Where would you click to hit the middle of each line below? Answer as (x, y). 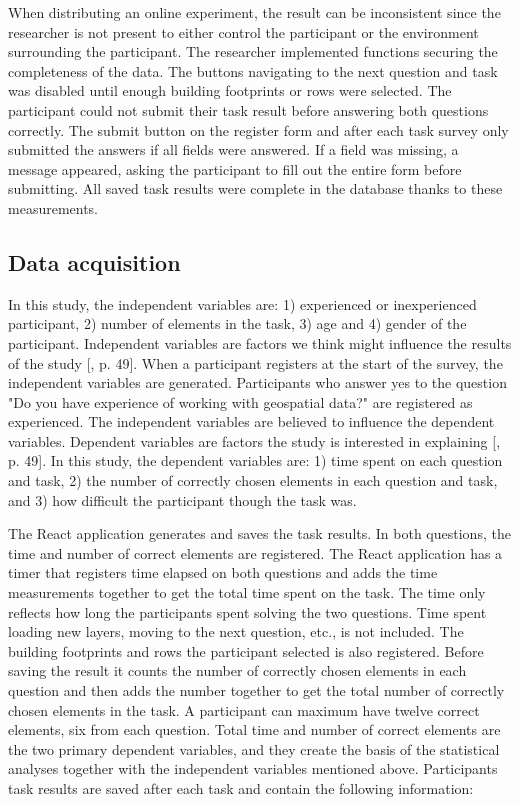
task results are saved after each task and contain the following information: (241, 787)
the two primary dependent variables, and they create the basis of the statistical (254, 748)
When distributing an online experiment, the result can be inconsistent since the (254, 12)
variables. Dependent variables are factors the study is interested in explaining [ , (254, 440)
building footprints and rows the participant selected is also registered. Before (246, 650)
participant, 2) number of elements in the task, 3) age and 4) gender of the (237, 323)
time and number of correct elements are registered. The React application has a (255, 552)
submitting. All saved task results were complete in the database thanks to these (255, 188)
